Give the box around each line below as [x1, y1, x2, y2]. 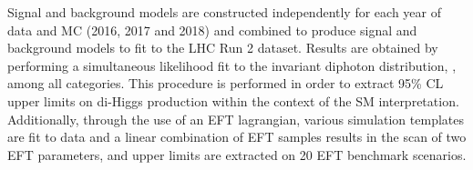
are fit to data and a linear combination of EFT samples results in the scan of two [7, 127, 467, 146]
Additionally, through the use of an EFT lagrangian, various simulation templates [7, 109, 464, 128]
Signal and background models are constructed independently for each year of [7, 3, 441, 21]
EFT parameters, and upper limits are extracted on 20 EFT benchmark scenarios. [7, 145, 467, 164]
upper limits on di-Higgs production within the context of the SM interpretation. [7, 91, 459, 110]
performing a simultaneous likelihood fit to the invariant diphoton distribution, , [7, 55, 457, 75]
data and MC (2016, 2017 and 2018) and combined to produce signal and [7, 20, 417, 39]
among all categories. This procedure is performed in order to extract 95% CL [7, 74, 444, 93]
